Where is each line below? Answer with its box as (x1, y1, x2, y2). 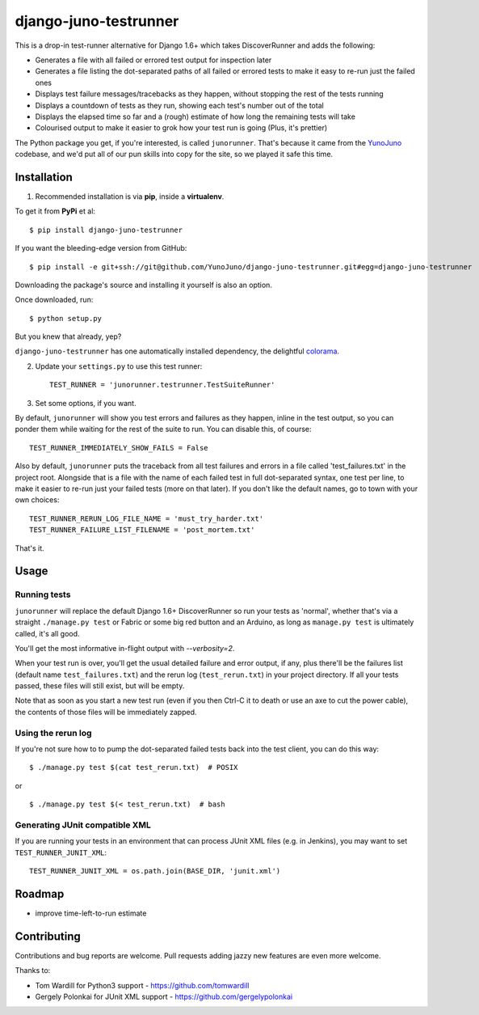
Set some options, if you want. (35, 398, 137, 408)
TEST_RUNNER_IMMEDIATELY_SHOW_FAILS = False (29, 443, 209, 452)
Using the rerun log (15, 727, 92, 738)
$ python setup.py (29, 314, 103, 323)
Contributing (15, 929, 81, 943)
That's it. (15, 543, 44, 553)
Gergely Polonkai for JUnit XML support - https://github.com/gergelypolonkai (35, 992, 293, 1002)
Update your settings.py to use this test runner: (35, 361, 203, 371)
